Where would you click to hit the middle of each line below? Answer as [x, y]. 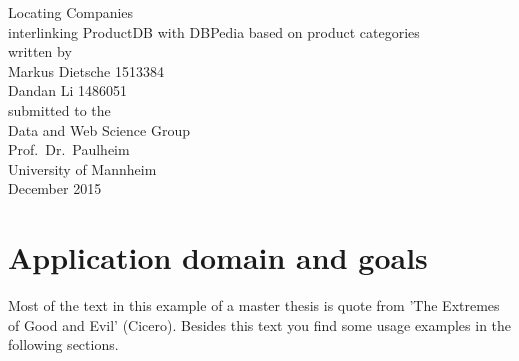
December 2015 [55, 188]
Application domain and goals [218, 257]
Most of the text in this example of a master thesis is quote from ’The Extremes [254, 305]
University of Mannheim [82, 168]
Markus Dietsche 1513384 [86, 70]
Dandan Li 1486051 [68, 90]
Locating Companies [71, 12]
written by [40, 51]
